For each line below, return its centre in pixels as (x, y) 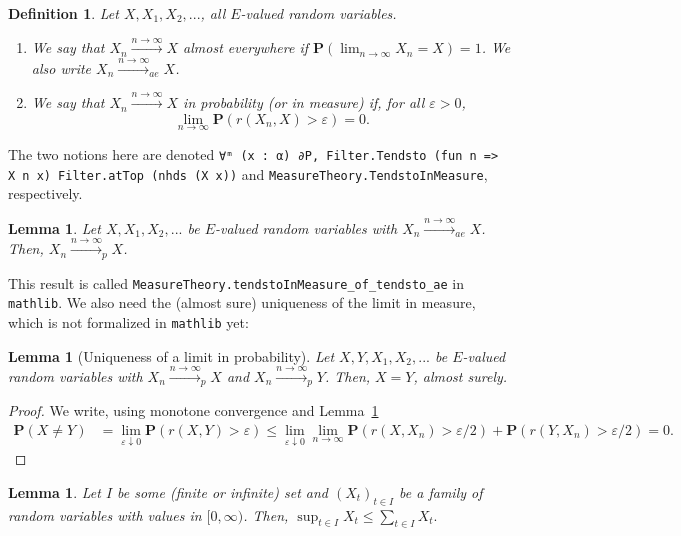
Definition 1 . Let (63, 13)
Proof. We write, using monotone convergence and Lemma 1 (193, 410)
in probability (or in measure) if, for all (304, 102)
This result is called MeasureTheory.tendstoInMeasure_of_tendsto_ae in (236, 282)
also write (61, 67)
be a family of (441, 491)
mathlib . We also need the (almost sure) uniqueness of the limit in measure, (242, 302)
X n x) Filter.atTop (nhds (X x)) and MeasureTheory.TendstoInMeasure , (248, 173)
